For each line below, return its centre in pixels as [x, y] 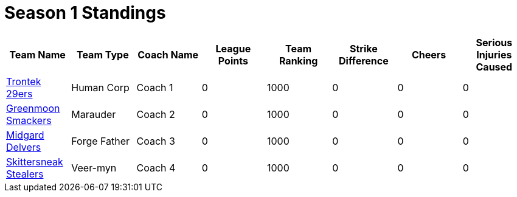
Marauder [94, 114]
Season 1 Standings [85, 13]
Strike [364, 48]
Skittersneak [35, 161]
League [233, 48]
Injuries [494, 54]
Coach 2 [156, 114]
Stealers [25, 174]
